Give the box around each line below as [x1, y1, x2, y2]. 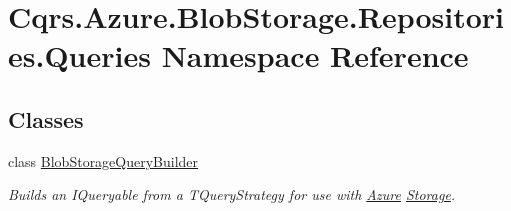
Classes [8, 103, 84, 134]
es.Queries [8, 35, 151, 76]
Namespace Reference [161, 35, 469, 76]
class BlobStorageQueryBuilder [8, 150, 199, 171]
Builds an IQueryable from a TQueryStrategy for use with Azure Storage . [8, 184, 456, 205]
